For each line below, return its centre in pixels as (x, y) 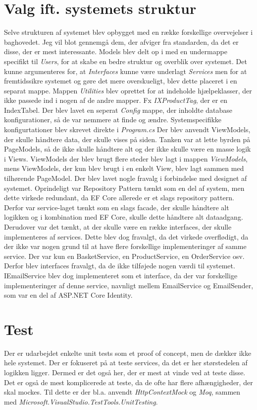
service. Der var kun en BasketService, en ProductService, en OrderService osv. (124, 256)
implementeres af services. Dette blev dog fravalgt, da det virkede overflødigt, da (126, 236)
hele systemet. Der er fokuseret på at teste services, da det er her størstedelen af (126, 363)
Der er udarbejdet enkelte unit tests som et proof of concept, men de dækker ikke (128, 353)
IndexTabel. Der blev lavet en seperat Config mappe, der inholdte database (118, 110)
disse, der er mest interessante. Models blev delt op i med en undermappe (116, 51)
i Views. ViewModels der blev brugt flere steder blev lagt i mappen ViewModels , (126, 158)
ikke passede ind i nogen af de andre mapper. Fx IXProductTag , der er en (116, 100)
